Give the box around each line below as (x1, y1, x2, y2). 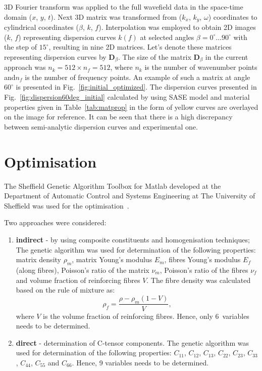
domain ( (4, 11, 32, 22)
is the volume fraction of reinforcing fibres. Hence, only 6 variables (43, 310, 249, 321)
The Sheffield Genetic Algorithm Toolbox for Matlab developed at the (4, 180, 221, 191)
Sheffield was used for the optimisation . (4, 200, 129, 211)
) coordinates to (208, 11, 257, 22)
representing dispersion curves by (4, 51, 107, 62)
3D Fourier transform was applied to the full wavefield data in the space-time (4, 2, 243, 12)
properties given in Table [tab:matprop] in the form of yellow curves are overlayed (4, 101, 258, 112)
